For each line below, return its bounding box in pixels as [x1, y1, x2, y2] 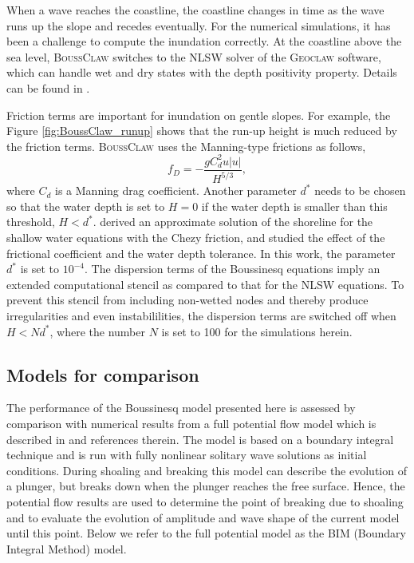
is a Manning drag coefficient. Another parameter [55, 182, 297, 199]
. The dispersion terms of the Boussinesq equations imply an [84, 260, 380, 277]
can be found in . [6, 79, 90, 96]
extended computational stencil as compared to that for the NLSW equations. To [6, 276, 404, 292]
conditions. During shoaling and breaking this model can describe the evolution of [6, 462, 407, 478]
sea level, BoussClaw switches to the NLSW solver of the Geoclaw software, [6, 48, 381, 65]
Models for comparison [6, 362, 199, 387]
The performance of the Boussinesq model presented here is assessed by [6, 399, 356, 416]
